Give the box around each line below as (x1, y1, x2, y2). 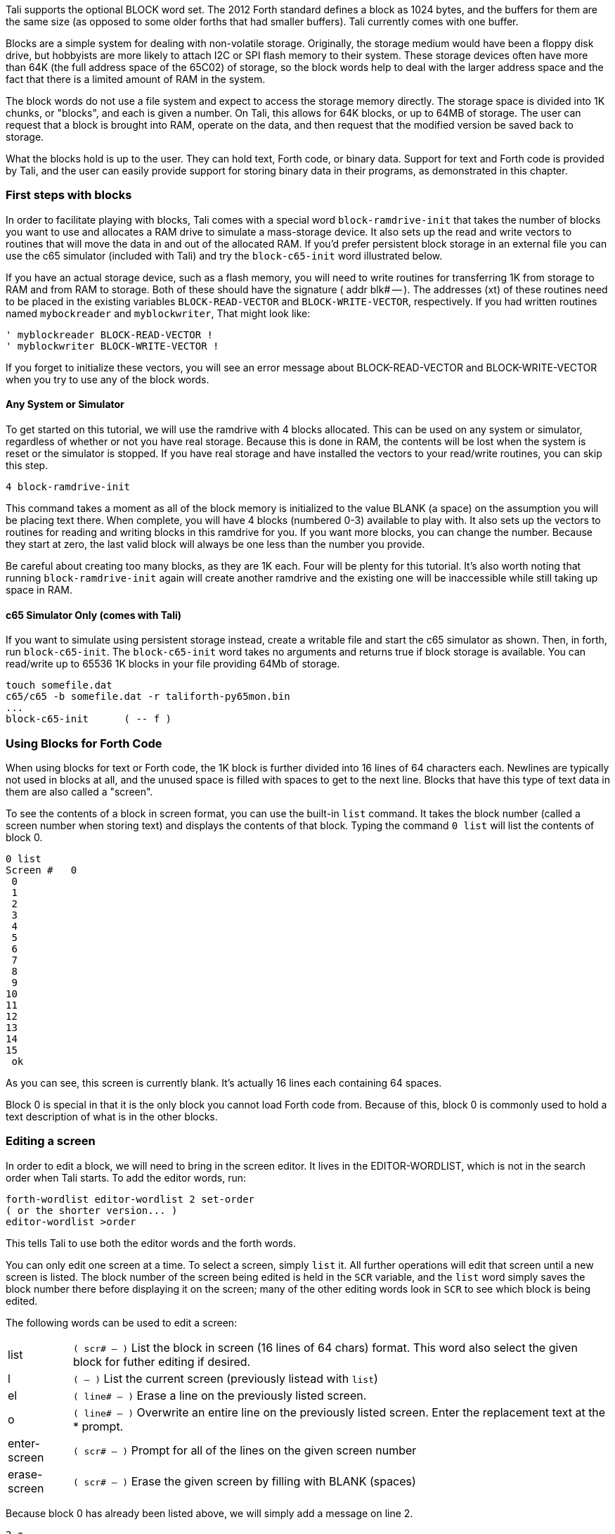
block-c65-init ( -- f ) (6, 713, 172, 725)
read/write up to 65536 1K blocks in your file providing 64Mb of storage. (6, 658, 340, 670)
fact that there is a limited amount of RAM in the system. (6, 73, 266, 85)
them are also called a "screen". (6, 785, 153, 798)
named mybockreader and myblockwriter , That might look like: (6, 307, 311, 319)
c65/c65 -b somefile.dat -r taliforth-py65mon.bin (6, 691, 290, 703)
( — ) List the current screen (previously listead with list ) (72, 1371, 378, 1386)
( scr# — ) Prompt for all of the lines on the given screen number (72, 1443, 417, 1457)
